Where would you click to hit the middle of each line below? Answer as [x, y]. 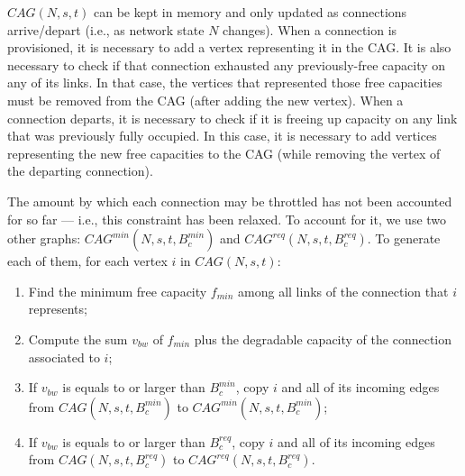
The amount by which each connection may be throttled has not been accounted [230, 201]
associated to [64, 357]
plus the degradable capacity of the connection [323, 339]
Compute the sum [78, 339]
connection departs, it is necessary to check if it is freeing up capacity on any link [232, 118]
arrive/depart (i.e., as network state [106, 29]
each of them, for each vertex [87, 261]
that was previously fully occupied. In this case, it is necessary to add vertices [222, 136]
